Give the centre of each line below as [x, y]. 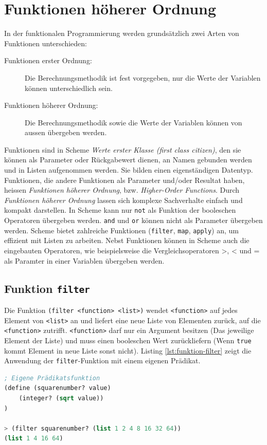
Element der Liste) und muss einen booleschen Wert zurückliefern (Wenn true [128, 340]
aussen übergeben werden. [66, 132]
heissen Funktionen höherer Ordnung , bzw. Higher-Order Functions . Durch [122, 190]
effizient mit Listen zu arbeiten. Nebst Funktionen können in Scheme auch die [127, 240]
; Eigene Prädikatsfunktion [52, 378]
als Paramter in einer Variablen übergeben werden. [84, 260]
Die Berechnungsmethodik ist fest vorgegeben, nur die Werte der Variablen [143, 77]
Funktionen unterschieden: [46, 43]
